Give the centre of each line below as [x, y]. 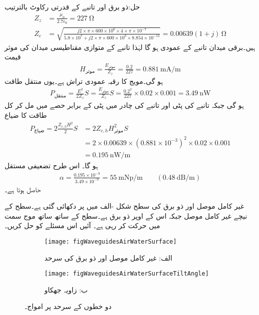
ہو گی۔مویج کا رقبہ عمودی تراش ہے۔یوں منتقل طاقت [84, 81]
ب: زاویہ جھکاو [66, 289]
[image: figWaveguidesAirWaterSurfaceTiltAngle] [127, 274]
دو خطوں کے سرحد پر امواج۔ [68, 306]
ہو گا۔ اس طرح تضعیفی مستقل [51, 165]
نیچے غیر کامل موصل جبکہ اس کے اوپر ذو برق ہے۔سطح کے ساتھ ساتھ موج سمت [126, 215]
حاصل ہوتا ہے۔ [23, 189]
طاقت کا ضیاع [26, 115]
